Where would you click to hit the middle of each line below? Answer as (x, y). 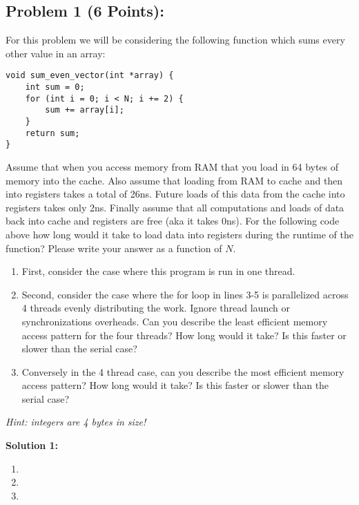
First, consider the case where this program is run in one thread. (158, 271)
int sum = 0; (55, 87)
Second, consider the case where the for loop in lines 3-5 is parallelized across (185, 294)
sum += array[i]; (85, 110)
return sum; (52, 133)
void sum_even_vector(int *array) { (90, 76)
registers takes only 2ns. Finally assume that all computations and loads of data (175, 207)
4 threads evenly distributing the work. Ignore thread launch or (156, 308)
